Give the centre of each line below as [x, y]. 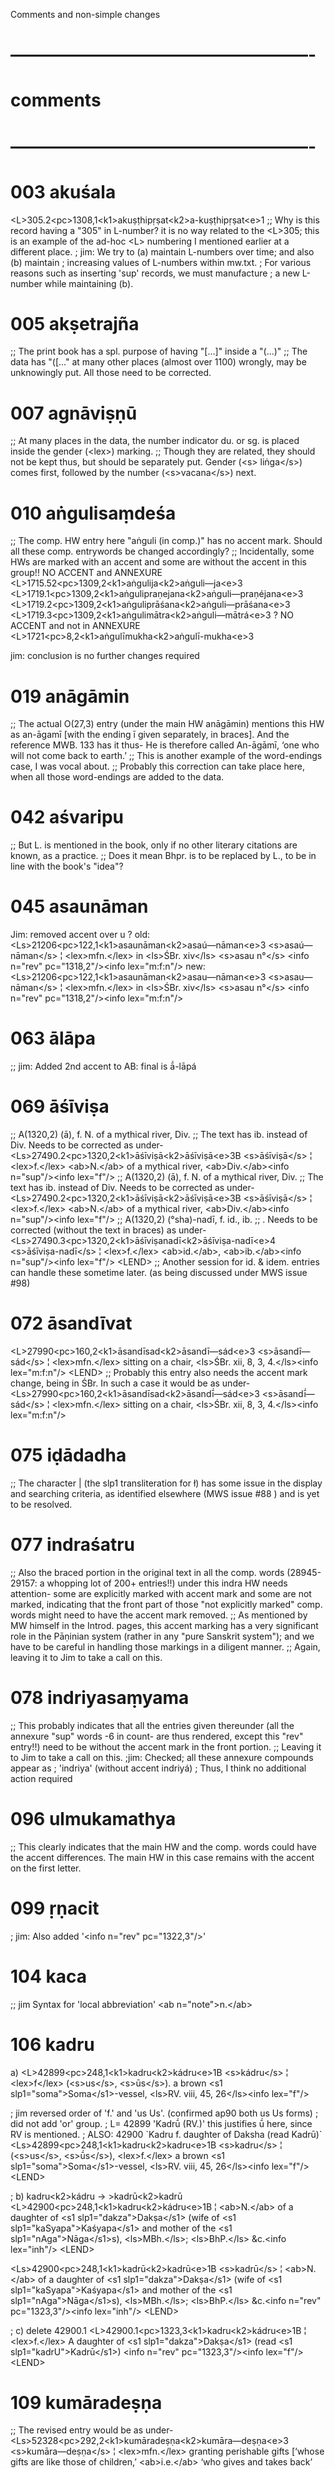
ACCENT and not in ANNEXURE [75, 626]
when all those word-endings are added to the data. [117, 777]
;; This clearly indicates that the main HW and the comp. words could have [163, 1846]
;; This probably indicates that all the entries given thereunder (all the [152, 1725]
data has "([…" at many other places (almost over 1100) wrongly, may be [158, 362]
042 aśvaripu [67, 817]
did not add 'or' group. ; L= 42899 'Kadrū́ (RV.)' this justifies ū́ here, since [161, 2123]
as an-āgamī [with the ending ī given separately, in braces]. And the [150, 735]
